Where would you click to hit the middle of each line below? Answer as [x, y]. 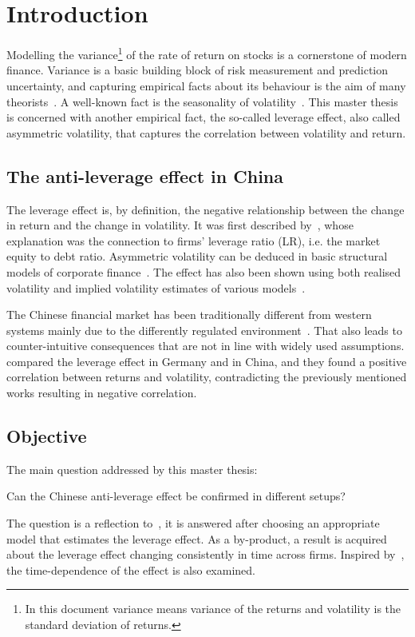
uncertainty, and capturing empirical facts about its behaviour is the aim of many [206, 85]
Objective [47, 436]
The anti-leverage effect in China [145, 175]
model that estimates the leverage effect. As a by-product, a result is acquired [197, 538]
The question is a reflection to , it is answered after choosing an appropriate [193, 523]
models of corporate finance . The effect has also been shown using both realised [204, 271]
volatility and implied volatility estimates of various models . [156, 287]
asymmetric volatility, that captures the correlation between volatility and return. [206, 132]
